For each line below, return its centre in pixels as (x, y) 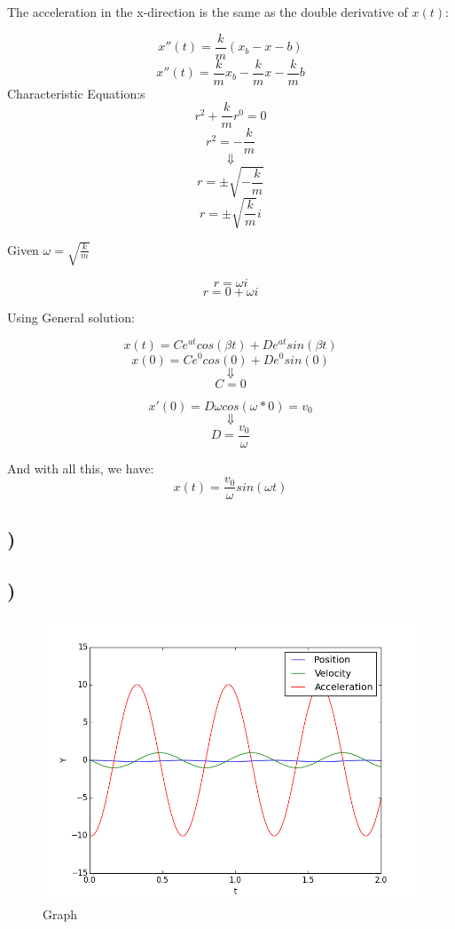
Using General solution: (71, 317)
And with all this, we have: (81, 468)
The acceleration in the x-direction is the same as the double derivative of (208, 12)
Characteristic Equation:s (76, 93)
